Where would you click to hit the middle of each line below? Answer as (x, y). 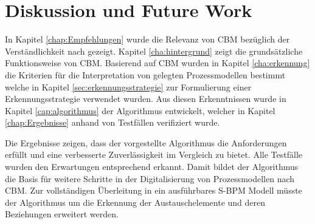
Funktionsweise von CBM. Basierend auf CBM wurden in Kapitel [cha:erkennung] (157, 63)
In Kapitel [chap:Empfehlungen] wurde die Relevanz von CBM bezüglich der (147, 39)
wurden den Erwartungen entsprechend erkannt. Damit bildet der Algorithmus (152, 167)
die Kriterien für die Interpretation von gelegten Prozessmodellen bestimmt (145, 74)
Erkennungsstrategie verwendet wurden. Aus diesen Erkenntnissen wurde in (146, 99)
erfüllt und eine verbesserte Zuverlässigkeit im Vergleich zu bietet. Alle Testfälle (154, 154)
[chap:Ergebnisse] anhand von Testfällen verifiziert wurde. (112, 122)
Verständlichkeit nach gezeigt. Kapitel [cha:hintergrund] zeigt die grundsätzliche (154, 51)
